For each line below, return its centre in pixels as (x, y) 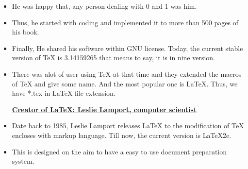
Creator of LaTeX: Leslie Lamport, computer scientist (104, 109)
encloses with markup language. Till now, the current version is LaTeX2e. (122, 135)
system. (23, 161)
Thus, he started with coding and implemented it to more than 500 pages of (125, 22)
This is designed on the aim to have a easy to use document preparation (119, 151)
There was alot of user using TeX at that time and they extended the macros (127, 74)
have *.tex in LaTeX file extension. (64, 93)
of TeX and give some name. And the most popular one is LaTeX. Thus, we (125, 83)
